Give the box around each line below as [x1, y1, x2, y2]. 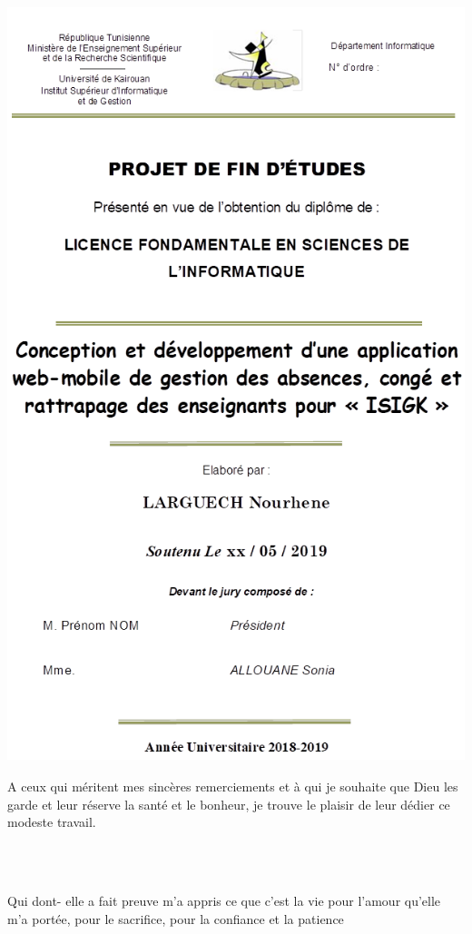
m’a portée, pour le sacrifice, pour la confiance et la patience [7, 909, 344, 928]
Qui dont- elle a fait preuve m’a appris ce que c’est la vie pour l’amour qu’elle [7, 891, 441, 910]
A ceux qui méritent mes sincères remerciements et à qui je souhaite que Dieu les [7, 777, 458, 796]
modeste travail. [7, 812, 96, 831]
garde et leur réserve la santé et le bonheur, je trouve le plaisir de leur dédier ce [7, 794, 450, 813]
